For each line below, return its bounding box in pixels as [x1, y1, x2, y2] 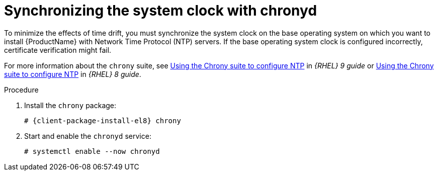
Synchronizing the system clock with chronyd [4, 2, 317, 19]
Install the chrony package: [24, 101, 117, 110]
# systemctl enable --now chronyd [24, 147, 160, 155]
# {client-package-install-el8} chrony [24, 116, 181, 125]
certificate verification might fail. [4, 45, 112, 54]
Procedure [4, 85, 39, 94]
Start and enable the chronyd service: [24, 131, 151, 140]
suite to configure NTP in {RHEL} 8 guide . [4, 69, 141, 78]
